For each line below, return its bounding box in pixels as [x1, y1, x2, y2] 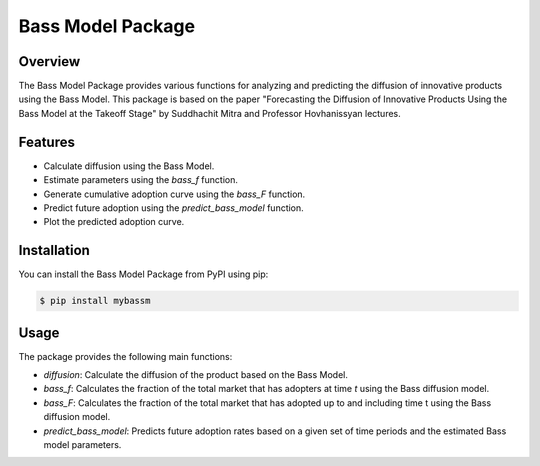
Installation [18, 242, 90, 259]
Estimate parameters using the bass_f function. [43, 174, 239, 186]
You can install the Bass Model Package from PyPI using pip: [18, 268, 269, 280]
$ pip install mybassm [39, 295, 151, 307]
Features [18, 133, 75, 150]
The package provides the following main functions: [18, 350, 233, 362]
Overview [18, 53, 81, 70]
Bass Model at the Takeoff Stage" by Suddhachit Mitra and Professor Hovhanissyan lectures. [18, 107, 402, 119]
